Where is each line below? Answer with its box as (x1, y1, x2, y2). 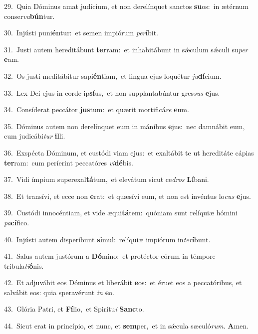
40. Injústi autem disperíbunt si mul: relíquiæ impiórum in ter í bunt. (4, 234, 211, 244)
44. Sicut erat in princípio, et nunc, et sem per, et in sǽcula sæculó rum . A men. (4, 321, 249, 331)
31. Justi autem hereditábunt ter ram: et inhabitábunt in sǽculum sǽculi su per (4, 44, 248, 54)
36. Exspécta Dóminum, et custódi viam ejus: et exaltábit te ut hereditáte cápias (4, 147, 254, 158)
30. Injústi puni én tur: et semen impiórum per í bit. (4, 27, 159, 38)
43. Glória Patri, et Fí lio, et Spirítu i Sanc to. (4, 304, 144, 314)
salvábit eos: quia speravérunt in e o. (4, 287, 114, 297)
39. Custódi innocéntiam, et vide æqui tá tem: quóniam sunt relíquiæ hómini (4, 207, 238, 218)
